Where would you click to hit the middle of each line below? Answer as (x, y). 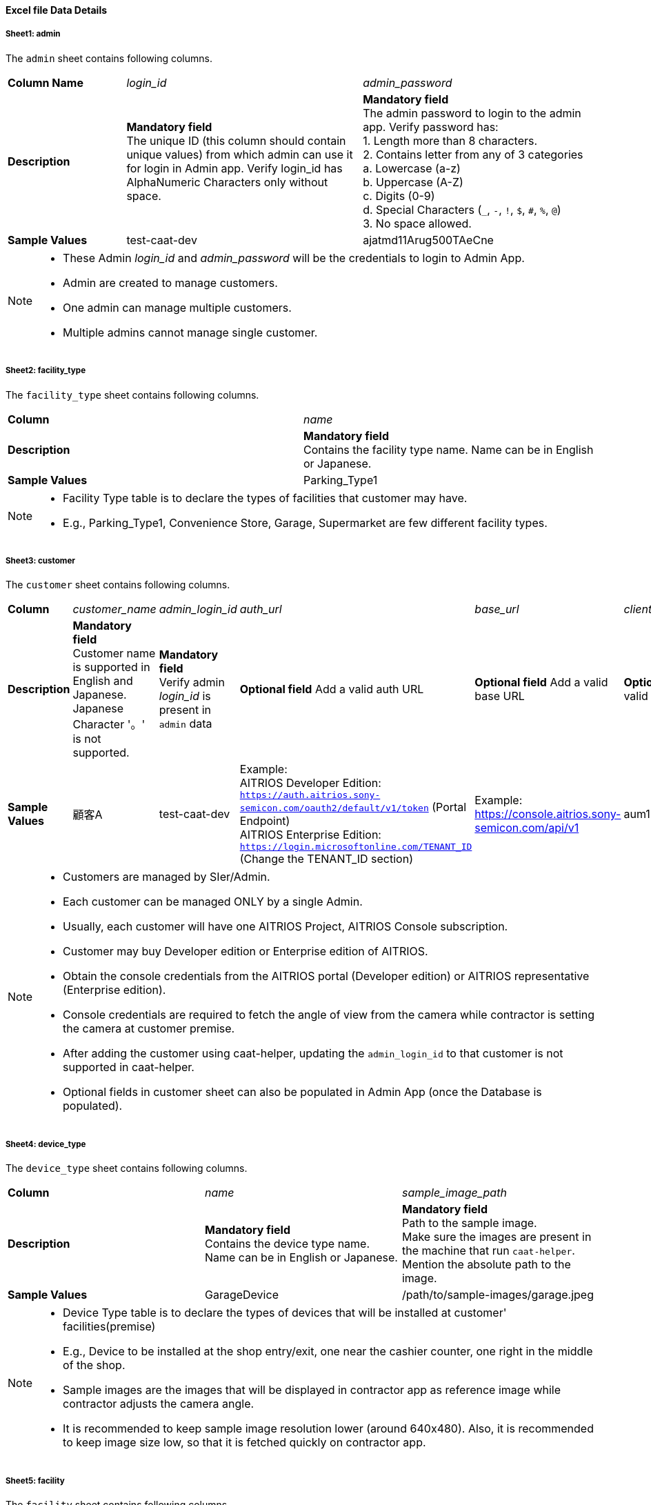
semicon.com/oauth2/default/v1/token (334, 808)
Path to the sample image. (469, 1223)
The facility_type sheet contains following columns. (132, 395)
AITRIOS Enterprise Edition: (310, 835)
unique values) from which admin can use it (240, 154)
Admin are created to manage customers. (170, 282)
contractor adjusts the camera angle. (159, 1404)
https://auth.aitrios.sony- (310, 795)
